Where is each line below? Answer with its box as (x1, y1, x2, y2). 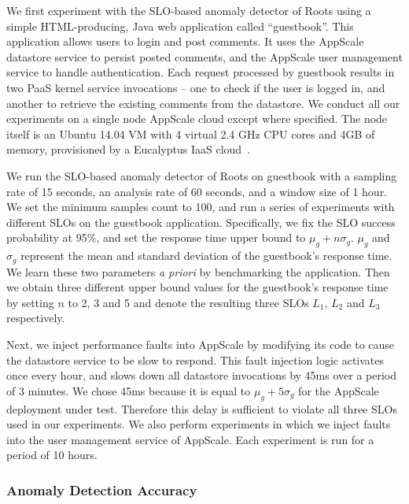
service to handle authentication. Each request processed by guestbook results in (6, 64, 395, 80)
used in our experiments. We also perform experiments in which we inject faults (6, 416, 391, 432)
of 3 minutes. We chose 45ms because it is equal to (6, 382, 251, 398)
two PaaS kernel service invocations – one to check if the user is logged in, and (6, 79, 385, 95)
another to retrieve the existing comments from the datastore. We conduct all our (6, 94, 400, 111)
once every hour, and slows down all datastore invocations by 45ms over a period (6, 367, 397, 384)
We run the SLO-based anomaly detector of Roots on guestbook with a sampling (6, 167, 397, 183)
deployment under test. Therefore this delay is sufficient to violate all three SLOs (6, 400, 397, 417)
